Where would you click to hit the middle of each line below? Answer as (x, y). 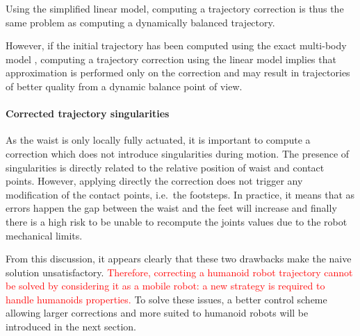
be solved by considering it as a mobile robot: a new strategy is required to (165, 286)
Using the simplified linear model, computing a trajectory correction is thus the (175, 8)
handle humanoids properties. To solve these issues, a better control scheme (166, 299)
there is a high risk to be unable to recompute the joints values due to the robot (177, 221)
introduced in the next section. (71, 327)
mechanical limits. (44, 235)
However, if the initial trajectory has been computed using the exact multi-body (176, 45)
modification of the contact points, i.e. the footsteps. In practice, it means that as (180, 194)
